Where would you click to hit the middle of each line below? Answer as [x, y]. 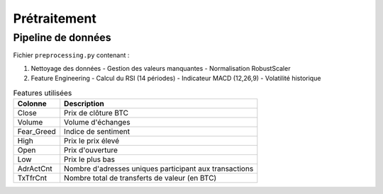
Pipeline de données [62, 38]
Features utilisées [43, 93]
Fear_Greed [37, 131]
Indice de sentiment [97, 131]
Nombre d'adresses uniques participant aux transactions [159, 169]
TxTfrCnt [32, 178]
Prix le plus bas [89, 159]
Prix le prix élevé [92, 140]
